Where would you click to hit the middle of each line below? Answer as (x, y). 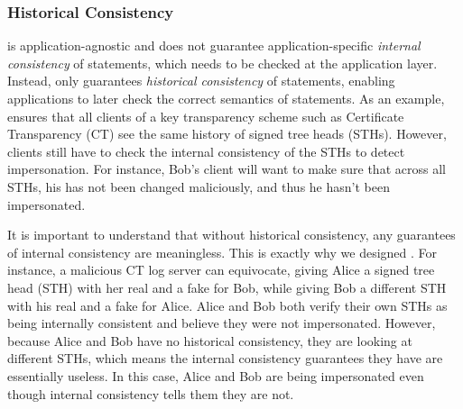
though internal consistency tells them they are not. (151, 393)
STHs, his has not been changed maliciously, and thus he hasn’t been (199, 186)
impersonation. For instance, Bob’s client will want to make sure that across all (227, 169)
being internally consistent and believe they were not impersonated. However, (222, 323)
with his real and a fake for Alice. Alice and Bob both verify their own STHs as (227, 305)
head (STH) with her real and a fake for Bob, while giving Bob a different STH (227, 287)
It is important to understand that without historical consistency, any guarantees (231, 235)
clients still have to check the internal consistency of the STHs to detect (206, 151)
